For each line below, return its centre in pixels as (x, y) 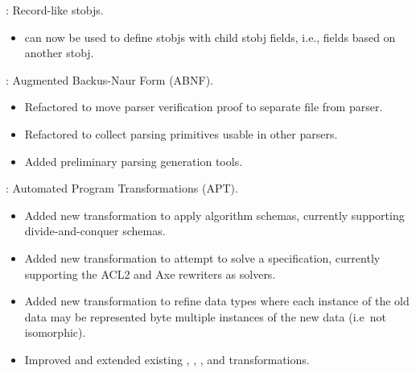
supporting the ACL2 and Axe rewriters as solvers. (150, 274)
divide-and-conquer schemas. (95, 231)
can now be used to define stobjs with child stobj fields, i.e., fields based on (210, 37)
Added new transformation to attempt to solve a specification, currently (202, 257)
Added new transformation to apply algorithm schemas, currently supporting (214, 215)
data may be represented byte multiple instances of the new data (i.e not (205, 316)
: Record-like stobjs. (55, 10)
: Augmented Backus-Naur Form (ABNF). (109, 79)
